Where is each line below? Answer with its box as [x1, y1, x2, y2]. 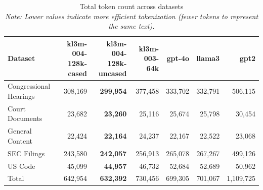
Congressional [8, 81, 51, 91]
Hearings [8, 91, 35, 101]
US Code [8, 160, 35, 171]
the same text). [108, 21, 155, 31]
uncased [98, 68, 127, 78]
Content [8, 135, 32, 146]
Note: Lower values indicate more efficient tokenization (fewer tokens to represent [5, 11, 258, 21]
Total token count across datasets [79, 1, 184, 11]
